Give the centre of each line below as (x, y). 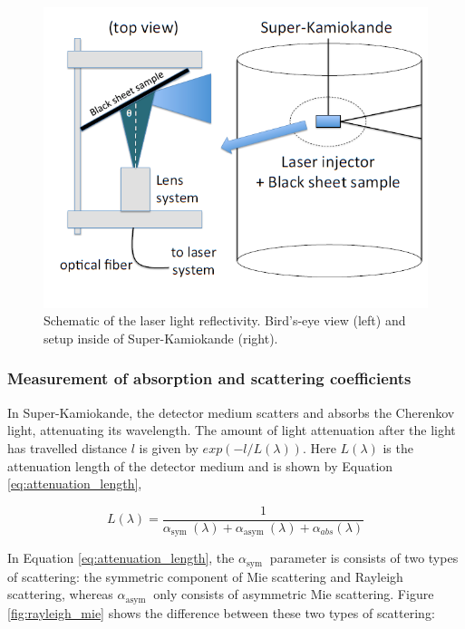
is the (398, 447)
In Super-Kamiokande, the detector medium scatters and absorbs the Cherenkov (231, 412)
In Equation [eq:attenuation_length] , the (121, 558)
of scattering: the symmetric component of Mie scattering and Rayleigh (205, 576)
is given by (169, 447)
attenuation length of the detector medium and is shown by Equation (200, 465)
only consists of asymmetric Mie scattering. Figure (294, 594)
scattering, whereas (60, 594)
